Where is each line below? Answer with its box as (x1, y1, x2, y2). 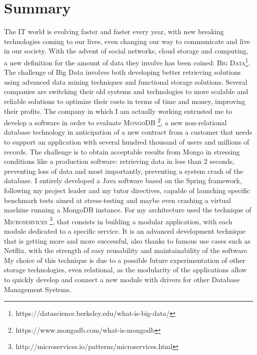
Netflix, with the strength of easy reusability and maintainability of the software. (4, 245, 249, 255)
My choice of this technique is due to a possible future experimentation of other (4, 254, 246, 265)
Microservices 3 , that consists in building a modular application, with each (4, 214, 232, 226)
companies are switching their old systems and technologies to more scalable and (4, 86, 249, 97)
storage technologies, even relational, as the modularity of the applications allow (4, 264, 247, 275)
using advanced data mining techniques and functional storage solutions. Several (4, 76, 248, 87)
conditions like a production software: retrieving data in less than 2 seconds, (4, 156, 235, 166)
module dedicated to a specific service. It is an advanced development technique (4, 225, 246, 236)
